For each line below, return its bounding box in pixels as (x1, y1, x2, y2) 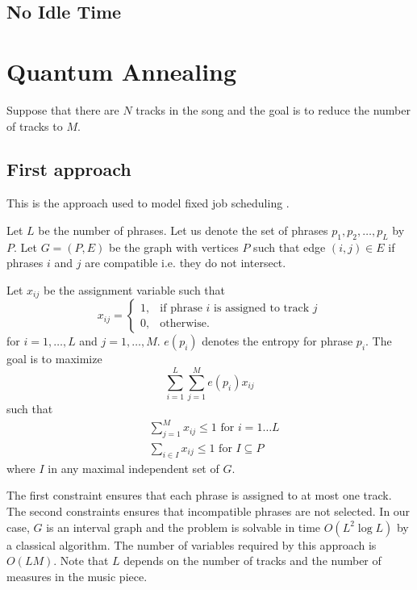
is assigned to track (214, 302, 310, 314)
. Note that (53, 552, 109, 569)
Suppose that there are (6, 101, 119, 118)
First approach (6, 157, 131, 182)
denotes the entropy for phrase (202, 333, 353, 349)
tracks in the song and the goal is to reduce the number (136, 101, 411, 118)
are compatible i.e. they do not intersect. (85, 254, 286, 271)
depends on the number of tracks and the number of (123, 552, 382, 569)
